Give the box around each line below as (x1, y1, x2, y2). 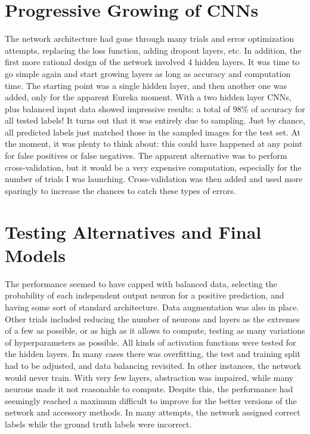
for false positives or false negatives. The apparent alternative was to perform (5, 149, 287, 162)
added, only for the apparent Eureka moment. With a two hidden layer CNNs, (5, 91, 292, 103)
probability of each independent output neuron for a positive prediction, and (5, 289, 284, 301)
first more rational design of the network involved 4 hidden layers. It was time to (5, 56, 300, 68)
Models (5, 242, 66, 267)
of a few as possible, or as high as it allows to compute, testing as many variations (5, 324, 305, 337)
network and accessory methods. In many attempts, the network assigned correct (5, 406, 300, 418)
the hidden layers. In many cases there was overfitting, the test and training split (5, 347, 301, 360)
